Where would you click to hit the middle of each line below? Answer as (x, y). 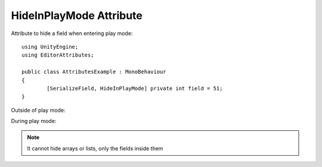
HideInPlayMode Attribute (77, 15)
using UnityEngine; (50, 47)
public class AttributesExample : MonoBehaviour (94, 72)
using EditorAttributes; (58, 55)
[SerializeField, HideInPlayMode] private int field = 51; (135, 88)
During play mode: (34, 121)
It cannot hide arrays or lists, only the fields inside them (95, 148)
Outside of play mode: (38, 110)
